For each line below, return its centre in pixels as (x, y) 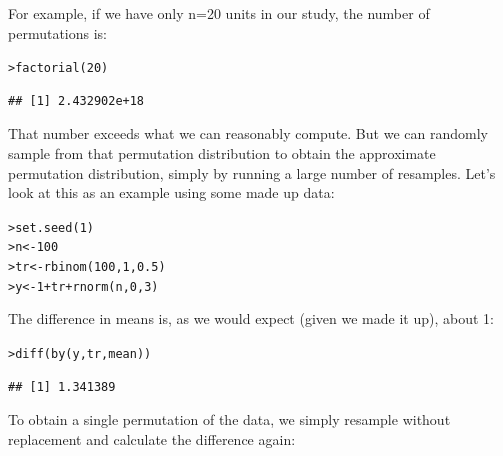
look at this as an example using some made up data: (171, 192)
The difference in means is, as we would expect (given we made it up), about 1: (251, 318)
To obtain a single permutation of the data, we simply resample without (229, 419)
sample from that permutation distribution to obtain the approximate (222, 153)
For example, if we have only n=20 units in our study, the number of (219, 13)
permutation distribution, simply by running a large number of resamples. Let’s (252, 172)
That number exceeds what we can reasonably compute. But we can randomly (248, 133)
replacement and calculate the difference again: (152, 438)
